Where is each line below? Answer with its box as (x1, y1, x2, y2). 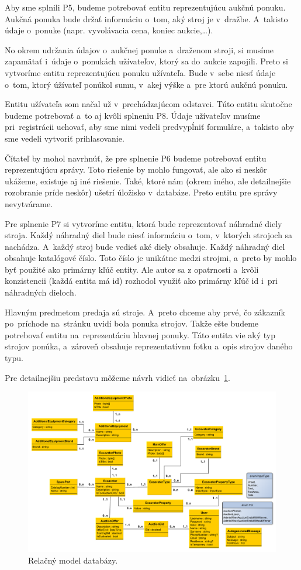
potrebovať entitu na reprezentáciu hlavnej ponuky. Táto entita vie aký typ (5, 328, 275, 341)
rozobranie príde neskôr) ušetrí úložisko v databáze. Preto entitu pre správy (5, 186, 278, 198)
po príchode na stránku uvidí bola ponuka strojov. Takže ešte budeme (5, 317, 259, 329)
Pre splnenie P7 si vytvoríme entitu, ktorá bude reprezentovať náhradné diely (5, 217, 282, 229)
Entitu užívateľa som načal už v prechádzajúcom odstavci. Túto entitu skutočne (5, 98, 292, 110)
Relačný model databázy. (28, 554, 118, 566)
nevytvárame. (5, 197, 53, 210)
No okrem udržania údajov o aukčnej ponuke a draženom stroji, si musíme (5, 43, 274, 56)
